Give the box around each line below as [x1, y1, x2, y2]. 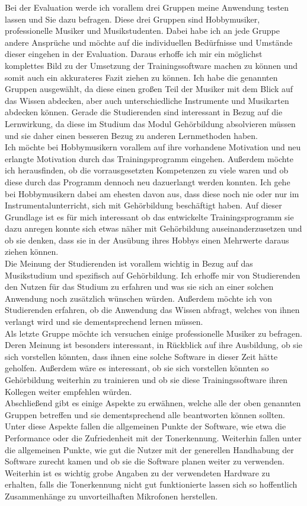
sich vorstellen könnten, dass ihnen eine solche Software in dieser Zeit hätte [5, 350, 278, 362]
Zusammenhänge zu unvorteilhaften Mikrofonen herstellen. [5, 489, 218, 502]
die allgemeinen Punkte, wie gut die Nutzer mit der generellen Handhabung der [5, 443, 294, 456]
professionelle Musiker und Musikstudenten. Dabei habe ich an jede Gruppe [5, 24, 280, 37]
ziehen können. [5, 245, 59, 258]
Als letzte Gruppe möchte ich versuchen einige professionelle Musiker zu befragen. [5, 327, 302, 339]
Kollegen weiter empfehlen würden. [5, 385, 132, 397]
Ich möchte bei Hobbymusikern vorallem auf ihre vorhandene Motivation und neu [5, 141, 301, 153]
